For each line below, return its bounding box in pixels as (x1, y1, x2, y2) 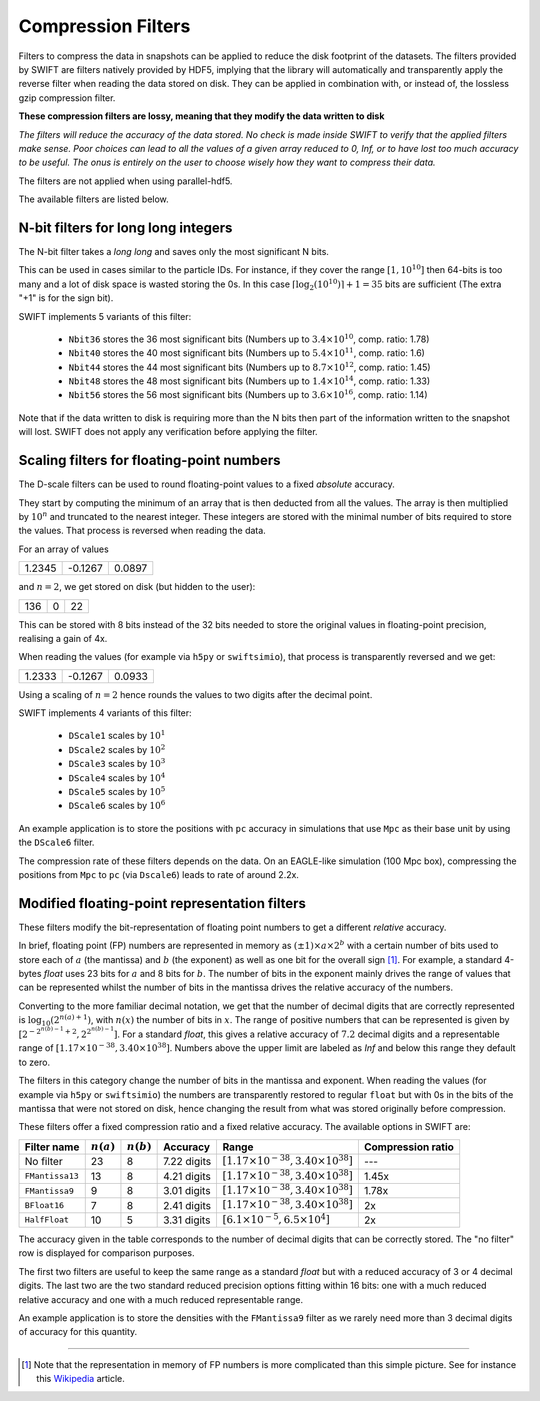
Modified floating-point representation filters (18, 895, 307, 912)
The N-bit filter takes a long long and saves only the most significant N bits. (18, 245, 330, 257)
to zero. (18, 1056, 50, 1068)
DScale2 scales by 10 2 (68, 743, 166, 755)
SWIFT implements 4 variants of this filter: (18, 707, 192, 719)
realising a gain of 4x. (18, 632, 108, 644)
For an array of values (18, 543, 109, 555)
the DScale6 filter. (18, 836, 95, 849)
